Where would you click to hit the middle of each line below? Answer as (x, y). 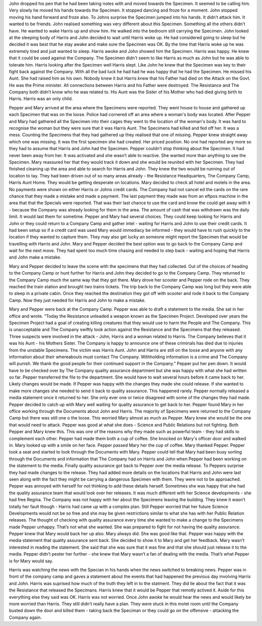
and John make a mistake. (35, 257)
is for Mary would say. (31, 561)
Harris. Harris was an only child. (41, 99)
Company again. (25, 617)
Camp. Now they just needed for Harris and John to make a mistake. (77, 300)
